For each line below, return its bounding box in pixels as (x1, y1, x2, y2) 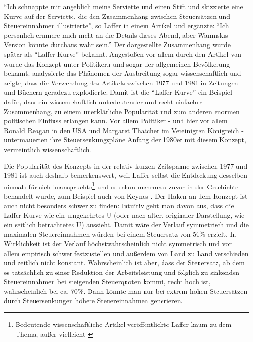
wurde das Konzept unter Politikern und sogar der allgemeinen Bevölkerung (4, 58, 230, 68)
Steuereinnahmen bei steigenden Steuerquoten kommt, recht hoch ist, (4, 276, 211, 287)
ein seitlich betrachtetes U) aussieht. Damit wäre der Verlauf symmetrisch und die (4, 219, 249, 229)
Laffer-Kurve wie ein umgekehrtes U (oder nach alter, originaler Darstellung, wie (4, 210, 245, 220)
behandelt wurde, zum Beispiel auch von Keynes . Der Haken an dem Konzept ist (4, 190, 248, 201)
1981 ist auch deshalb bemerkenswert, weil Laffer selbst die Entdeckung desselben (4, 170, 247, 180)
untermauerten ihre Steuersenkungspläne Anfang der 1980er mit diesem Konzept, (4, 135, 246, 145)
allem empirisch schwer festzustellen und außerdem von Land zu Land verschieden (4, 248, 249, 258)
